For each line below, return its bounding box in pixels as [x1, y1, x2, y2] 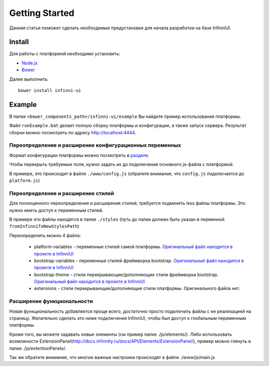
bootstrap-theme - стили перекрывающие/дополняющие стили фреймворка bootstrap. [34, 272, 219, 277]
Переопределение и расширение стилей [9, 189, 114, 196]
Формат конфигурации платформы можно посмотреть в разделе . [9, 152, 149, 158]
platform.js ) [9, 178, 40, 183]
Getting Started [9, 7, 75, 18]
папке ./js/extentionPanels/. [9, 345, 67, 351]
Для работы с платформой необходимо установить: [9, 51, 121, 57]
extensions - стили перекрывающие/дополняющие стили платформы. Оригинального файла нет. [34, 285, 240, 291]
